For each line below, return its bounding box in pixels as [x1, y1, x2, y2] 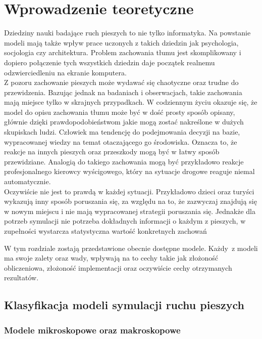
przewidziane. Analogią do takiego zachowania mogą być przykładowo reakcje [4, 156, 244, 166]
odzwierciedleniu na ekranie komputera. [4, 67, 127, 77]
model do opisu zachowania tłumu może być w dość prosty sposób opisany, [4, 106, 235, 117]
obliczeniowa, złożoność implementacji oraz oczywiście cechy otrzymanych [4, 262, 232, 273]
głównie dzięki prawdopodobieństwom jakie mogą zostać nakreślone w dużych [4, 116, 244, 127]
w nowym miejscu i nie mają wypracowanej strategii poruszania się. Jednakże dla [4, 205, 255, 216]
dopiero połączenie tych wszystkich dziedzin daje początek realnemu [4, 57, 215, 67]
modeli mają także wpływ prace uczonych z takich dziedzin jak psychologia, [4, 37, 239, 48]
